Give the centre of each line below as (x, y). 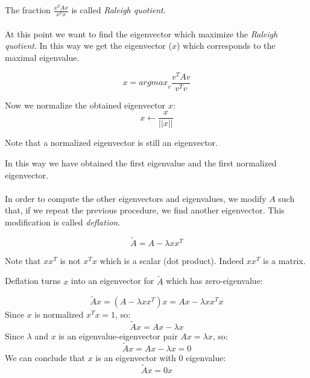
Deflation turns (33, 281)
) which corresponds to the (226, 46)
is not (70, 260)
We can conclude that (45, 357)
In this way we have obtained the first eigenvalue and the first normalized (141, 162)
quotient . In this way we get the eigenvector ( (88, 46)
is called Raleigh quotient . (119, 10)
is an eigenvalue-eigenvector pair (118, 336)
